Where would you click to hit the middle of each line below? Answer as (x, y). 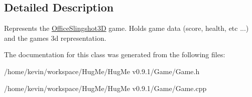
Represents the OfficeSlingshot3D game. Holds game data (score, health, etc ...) (127, 28)
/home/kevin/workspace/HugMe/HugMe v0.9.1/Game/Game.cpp (105, 88)
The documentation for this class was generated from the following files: (115, 54)
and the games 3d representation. (55, 38)
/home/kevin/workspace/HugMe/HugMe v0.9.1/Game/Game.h (102, 71)
